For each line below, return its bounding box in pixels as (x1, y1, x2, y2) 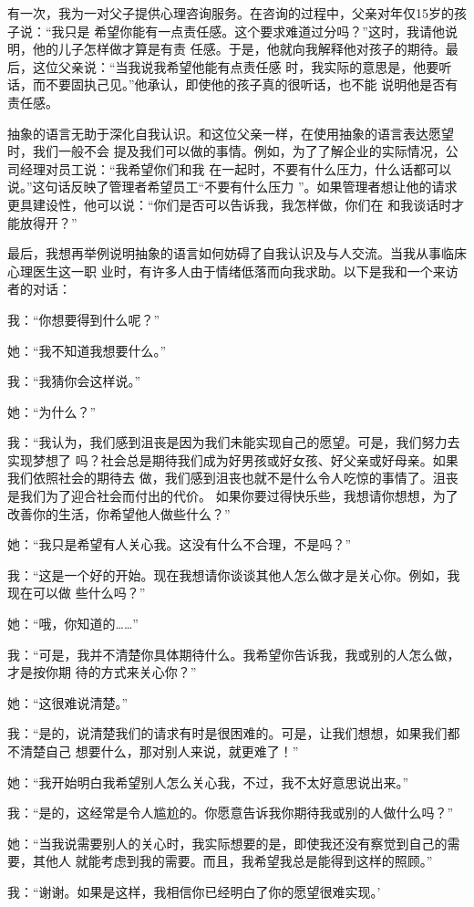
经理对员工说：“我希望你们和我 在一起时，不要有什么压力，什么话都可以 (19, 159, 452, 178)
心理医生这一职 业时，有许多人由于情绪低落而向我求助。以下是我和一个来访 (7, 261, 459, 280)
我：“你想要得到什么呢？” (7, 309, 160, 328)
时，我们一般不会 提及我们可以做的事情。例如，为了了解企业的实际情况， (7, 141, 446, 161)
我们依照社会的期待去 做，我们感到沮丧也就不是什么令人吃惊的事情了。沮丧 (7, 468, 459, 487)
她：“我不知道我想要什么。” (7, 340, 167, 360)
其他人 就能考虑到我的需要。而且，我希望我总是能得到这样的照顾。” (32, 851, 433, 871)
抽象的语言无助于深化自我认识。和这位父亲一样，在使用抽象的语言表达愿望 (7, 123, 454, 142)
